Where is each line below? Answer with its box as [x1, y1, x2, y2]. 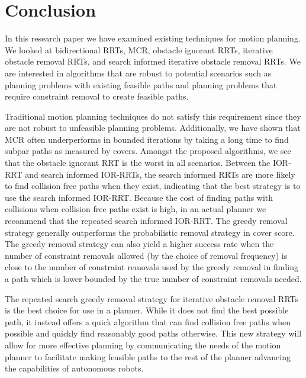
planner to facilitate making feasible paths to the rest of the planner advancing [5, 350, 291, 363]
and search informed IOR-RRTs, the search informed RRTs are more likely [25, 168, 295, 180]
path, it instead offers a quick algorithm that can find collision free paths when [5, 315, 291, 328]
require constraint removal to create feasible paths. [5, 90, 189, 102]
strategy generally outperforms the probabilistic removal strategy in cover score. [5, 226, 295, 238]
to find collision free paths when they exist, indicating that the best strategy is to [5, 180, 301, 192]
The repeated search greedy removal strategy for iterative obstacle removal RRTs [5, 292, 298, 305]
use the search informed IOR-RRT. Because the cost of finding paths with [5, 191, 273, 203]
